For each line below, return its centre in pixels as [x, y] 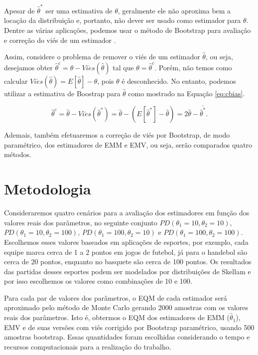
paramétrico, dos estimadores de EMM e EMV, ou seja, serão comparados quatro [128, 144]
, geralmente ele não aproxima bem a [174, 10]
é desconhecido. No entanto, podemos [179, 81]
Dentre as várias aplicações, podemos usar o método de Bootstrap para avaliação [128, 30]
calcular [16, 81]
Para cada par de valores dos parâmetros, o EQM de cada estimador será [116, 297]
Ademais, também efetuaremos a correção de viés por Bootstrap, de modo [117, 135]
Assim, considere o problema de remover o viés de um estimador [102, 57]
